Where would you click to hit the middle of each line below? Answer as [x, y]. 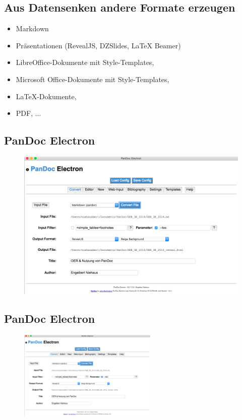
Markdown [32, 28]
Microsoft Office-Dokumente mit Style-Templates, [93, 79]
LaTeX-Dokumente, [46, 96]
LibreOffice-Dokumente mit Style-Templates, [85, 62]
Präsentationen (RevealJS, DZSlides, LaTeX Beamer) [98, 45]
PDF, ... [28, 113]
